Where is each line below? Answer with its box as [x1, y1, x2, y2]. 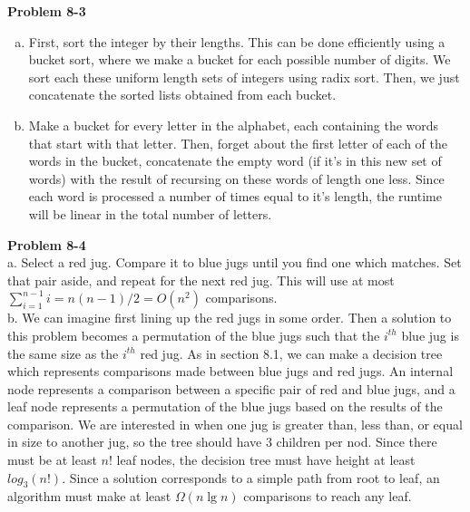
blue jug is [401, 325, 459, 344]
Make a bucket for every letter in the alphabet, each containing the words [28, 115, 439, 134]
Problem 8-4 [7, 235, 86, 254]
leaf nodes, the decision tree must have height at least [116, 450, 416, 469]
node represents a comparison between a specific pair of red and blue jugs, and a [7, 379, 455, 398]
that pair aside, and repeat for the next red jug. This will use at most [7, 270, 395, 289]
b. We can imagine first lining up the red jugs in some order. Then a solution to [7, 308, 452, 327]
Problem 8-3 [7, 2, 86, 20]
